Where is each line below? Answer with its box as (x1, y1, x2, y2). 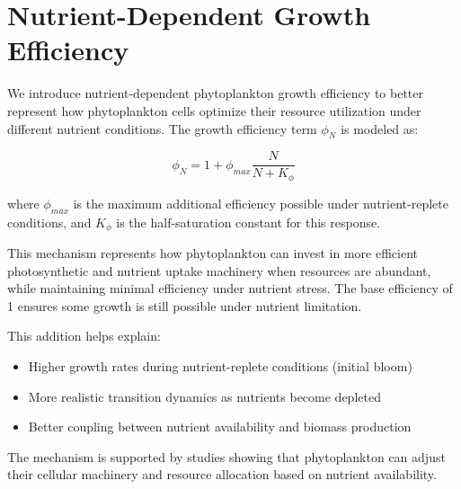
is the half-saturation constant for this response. (116, 212, 381, 231)
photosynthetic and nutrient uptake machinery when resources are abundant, (7, 261, 431, 280)
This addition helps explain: (7, 326, 161, 345)
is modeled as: (341, 119, 419, 138)
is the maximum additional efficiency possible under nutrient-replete (73, 193, 448, 212)
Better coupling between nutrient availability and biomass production (28, 417, 412, 436)
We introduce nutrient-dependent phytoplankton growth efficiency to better (7, 84, 423, 102)
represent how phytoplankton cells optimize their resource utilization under (7, 101, 421, 120)
